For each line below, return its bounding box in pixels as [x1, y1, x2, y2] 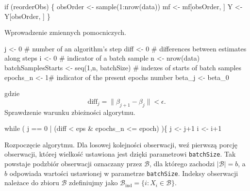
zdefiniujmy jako [69, 177, 118, 188]
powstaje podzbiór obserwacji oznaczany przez [4, 158, 142, 168]
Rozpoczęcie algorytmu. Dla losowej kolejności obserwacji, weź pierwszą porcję [4, 139, 237, 149]
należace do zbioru [4, 177, 59, 188]
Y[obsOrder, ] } [4, 11, 50, 21]
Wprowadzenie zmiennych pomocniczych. [4, 27, 126, 37]
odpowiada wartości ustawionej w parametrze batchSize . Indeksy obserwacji [9, 168, 238, 178]
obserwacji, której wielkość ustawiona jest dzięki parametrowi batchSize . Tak [4, 149, 236, 159]
